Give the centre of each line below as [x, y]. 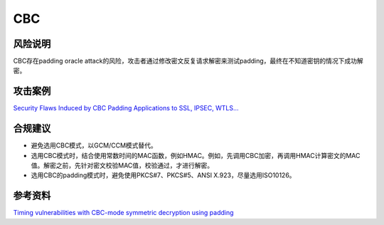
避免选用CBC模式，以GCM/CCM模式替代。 [94, 145]
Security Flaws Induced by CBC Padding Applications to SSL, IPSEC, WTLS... [126, 108]
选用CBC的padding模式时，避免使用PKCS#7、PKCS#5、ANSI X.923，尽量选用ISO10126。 [163, 175]
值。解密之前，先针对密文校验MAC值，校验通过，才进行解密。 [122, 166]
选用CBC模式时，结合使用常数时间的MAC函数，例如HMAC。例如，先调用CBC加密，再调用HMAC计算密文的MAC [196, 155]
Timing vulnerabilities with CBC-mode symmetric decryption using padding [123, 213]
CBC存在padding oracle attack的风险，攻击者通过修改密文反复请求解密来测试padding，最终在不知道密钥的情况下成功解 [188, 61]
